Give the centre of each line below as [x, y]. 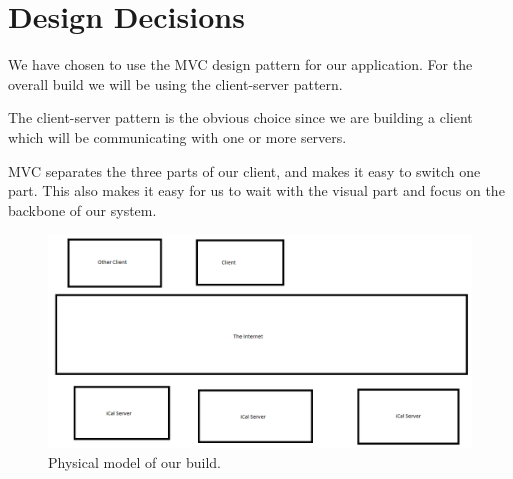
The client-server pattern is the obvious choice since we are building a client [240, 117]
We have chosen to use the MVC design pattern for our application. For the [240, 64]
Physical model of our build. [135, 461]
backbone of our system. [82, 209]
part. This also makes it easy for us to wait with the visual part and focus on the [256, 190]
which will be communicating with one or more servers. [177, 136]
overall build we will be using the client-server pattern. [175, 83]
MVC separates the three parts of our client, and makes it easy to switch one [244, 170]
